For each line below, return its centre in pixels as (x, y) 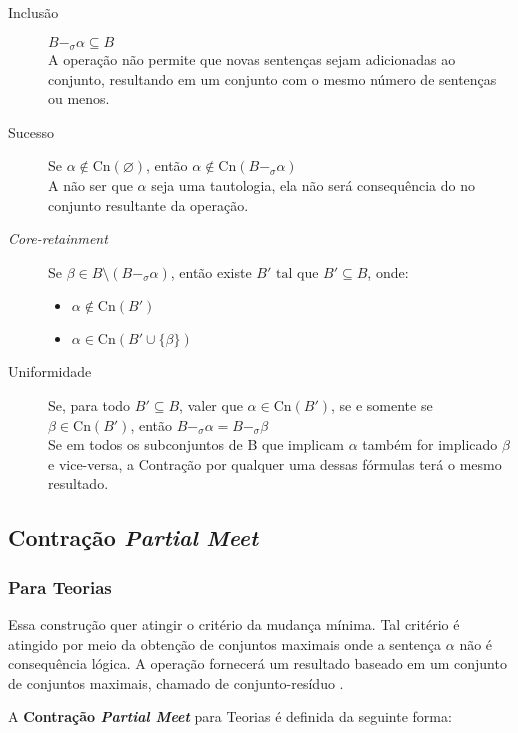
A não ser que (90, 185)
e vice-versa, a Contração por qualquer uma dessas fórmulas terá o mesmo (275, 463)
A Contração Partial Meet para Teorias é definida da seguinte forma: (230, 716)
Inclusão (33, 12)
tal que (297, 273)
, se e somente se (382, 404)
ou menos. (79, 98)
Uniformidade (50, 371)
